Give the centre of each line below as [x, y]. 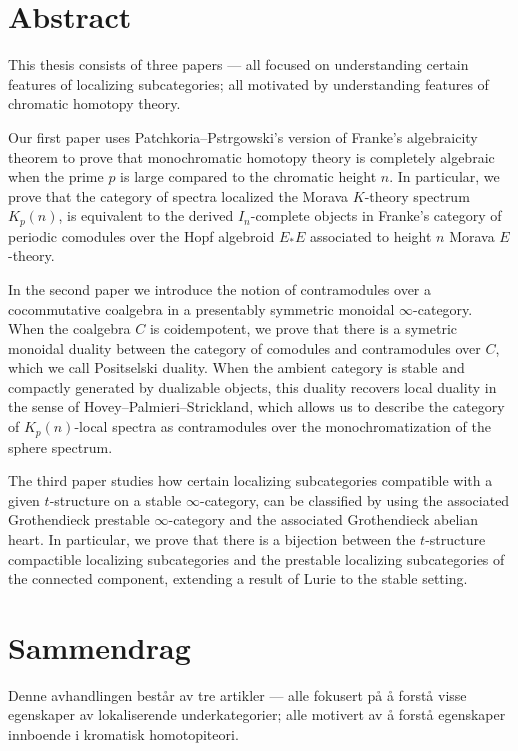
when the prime [56, 176]
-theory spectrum [417, 195]
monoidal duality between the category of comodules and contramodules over [244, 347]
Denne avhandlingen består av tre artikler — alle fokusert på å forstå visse [237, 694]
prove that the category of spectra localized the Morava [178, 195]
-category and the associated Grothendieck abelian [323, 519]
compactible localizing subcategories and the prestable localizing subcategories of [256, 558]
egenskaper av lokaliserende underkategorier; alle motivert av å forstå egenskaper [257, 714]
